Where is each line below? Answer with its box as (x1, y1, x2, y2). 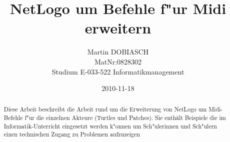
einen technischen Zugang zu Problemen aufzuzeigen (3, 130, 140, 138)
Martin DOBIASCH (87, 46, 149, 57)
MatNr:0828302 (94, 56, 142, 66)
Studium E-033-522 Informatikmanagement (51, 66, 184, 76)
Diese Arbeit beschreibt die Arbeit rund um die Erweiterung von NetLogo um (3, 105, 207, 113)
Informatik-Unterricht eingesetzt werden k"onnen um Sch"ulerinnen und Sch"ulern (3, 121, 217, 130)
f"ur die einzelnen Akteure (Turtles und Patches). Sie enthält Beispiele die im (24, 113, 226, 122)
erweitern (84, 17, 151, 38)
